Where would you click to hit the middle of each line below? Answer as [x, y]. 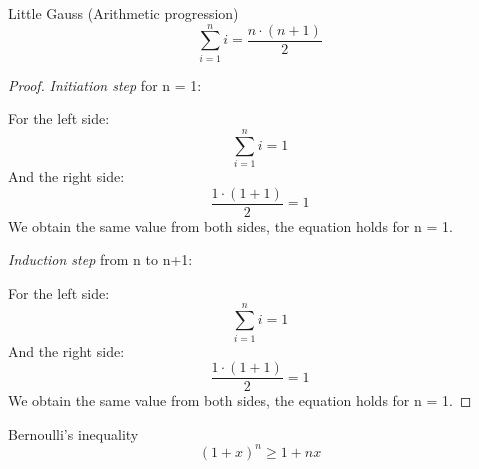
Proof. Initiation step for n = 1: [105, 84]
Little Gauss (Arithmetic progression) [123, 13]
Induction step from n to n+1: [100, 259]
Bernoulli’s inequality [73, 433]
